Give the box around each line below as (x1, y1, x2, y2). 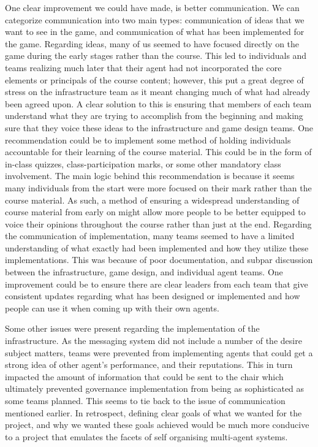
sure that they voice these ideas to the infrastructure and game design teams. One (5, 121, 314, 134)
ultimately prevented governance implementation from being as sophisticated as (5, 382, 305, 395)
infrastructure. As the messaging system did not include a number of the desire (5, 334, 302, 347)
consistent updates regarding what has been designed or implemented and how (5, 289, 300, 302)
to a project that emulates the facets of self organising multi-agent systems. (5, 430, 288, 443)
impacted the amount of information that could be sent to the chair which (5, 370, 284, 383)
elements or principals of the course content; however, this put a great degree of (5, 73, 304, 86)
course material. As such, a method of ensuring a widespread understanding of (5, 193, 300, 206)
